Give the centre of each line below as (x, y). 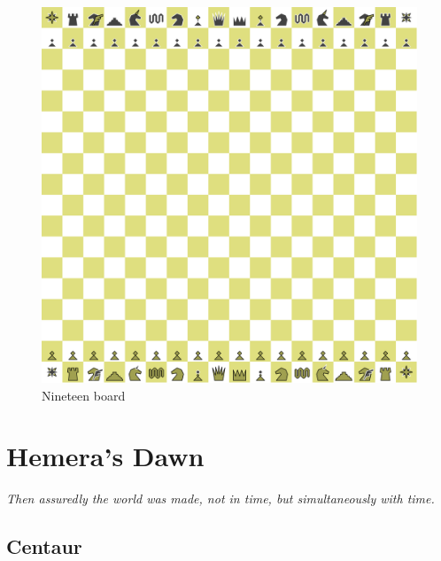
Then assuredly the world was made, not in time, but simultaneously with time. (220, 499)
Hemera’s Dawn (105, 456)
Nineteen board (84, 395)
